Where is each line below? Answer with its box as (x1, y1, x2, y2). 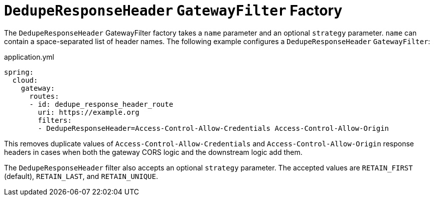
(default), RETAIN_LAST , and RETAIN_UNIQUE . (4, 171, 159, 180)
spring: (4, 68, 34, 76)
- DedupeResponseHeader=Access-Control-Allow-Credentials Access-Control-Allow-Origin (38, 124, 389, 132)
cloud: (12, 76, 38, 84)
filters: (38, 116, 72, 124)
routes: (29, 92, 59, 100)
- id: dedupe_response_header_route (29, 100, 174, 108)
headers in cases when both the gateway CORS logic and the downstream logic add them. (4, 147, 303, 156)
